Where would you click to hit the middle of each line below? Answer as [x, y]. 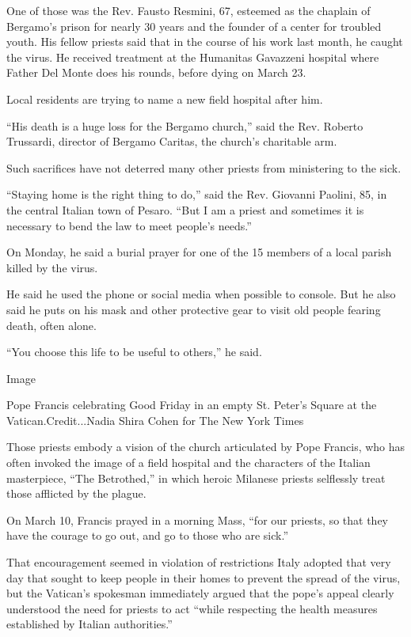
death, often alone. [51, 325]
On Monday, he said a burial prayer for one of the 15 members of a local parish [199, 252]
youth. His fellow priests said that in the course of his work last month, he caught [205, 42]
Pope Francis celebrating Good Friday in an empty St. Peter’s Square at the [192, 405]
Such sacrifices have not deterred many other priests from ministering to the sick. [204, 167]
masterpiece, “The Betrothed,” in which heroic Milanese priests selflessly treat [196, 478]
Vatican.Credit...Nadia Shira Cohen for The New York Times [155, 420]
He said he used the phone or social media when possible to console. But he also [201, 294]
